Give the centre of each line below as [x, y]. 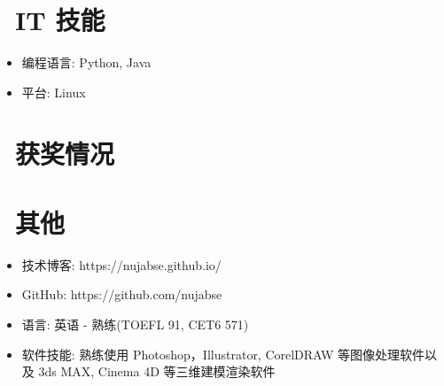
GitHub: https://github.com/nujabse [122, 294]
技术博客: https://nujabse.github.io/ [121, 264]
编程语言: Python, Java [86, 62]
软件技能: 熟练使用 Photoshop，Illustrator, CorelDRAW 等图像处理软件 [223, 354]
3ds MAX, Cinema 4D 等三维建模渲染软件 [157, 371]
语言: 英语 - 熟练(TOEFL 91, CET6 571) [135, 324]
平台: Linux [54, 92]
